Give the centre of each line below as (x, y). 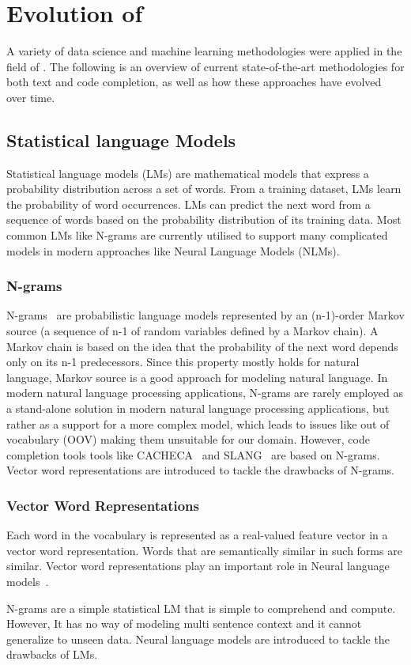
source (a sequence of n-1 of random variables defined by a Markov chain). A (192, 331)
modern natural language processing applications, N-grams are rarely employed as (205, 393)
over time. (31, 97)
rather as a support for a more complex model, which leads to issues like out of (198, 423)
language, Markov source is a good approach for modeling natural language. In (197, 377)
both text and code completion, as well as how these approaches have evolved (194, 82)
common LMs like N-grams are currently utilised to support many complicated (197, 235)
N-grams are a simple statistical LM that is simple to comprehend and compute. (201, 608)
